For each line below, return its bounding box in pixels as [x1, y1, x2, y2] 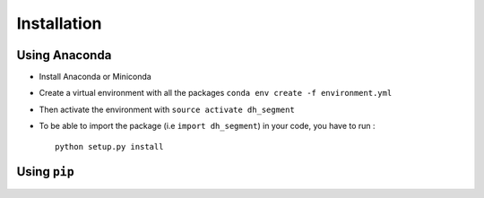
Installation [16, 13, 102, 33]
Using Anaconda [16, 47, 112, 63]
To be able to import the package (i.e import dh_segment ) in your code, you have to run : [39, 121, 376, 132]
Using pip [16, 164, 75, 179]
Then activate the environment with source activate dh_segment [39, 104, 295, 115]
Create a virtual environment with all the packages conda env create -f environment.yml [39, 88, 393, 99]
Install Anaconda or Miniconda [39, 72, 151, 82]
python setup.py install [55, 142, 164, 151]
